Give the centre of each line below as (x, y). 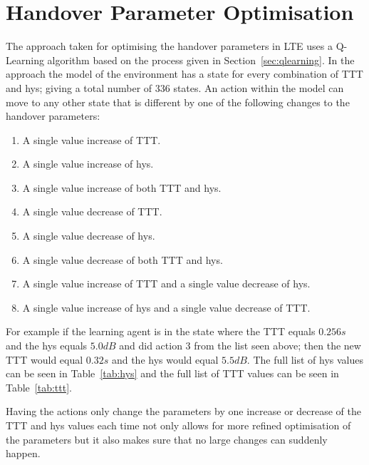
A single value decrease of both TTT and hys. (123, 259)
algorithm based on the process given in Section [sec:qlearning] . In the (201, 60)
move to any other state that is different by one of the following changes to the (178, 102)
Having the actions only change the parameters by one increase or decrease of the (183, 411)
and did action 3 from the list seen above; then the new (240, 346)
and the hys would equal (165, 359)
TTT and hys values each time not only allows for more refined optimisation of (178, 425)
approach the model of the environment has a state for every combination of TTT (184, 74)
